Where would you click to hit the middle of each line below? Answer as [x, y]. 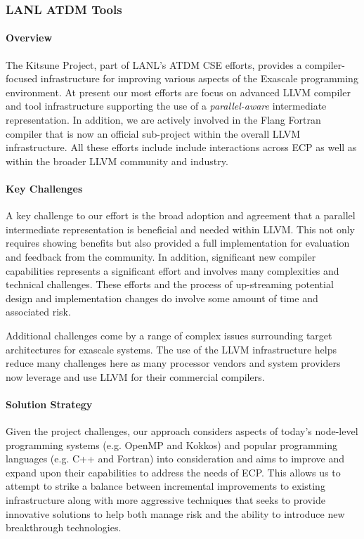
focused [22, 78]
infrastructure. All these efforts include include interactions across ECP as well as [181, 147]
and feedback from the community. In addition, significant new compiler [161, 256]
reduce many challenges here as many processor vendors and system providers [173, 363]
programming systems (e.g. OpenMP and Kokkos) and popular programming [172, 444]
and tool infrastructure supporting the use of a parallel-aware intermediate [166, 106]
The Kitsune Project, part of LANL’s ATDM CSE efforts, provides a [154, 64]
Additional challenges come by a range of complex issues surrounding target [169, 335]
